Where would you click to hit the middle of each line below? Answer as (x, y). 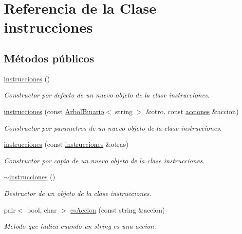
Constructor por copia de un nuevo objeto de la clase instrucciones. (104, 160)
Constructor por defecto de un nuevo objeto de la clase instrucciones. (107, 95)
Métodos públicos (49, 58)
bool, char (42, 209)
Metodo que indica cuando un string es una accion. (80, 226)
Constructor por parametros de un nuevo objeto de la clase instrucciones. (113, 127)
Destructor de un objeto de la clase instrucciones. (78, 193)
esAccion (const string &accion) (118, 209)
